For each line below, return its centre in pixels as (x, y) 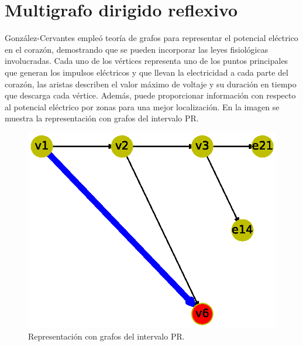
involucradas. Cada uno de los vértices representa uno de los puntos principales (147, 61)
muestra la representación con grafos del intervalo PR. (102, 118)
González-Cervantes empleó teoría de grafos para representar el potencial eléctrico (151, 38)
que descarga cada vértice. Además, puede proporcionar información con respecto (150, 95)
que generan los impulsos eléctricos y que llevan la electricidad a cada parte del (147, 72)
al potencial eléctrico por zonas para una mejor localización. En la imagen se (142, 106)
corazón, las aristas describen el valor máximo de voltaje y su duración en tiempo (151, 84)
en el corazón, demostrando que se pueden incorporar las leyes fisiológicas (137, 49)
